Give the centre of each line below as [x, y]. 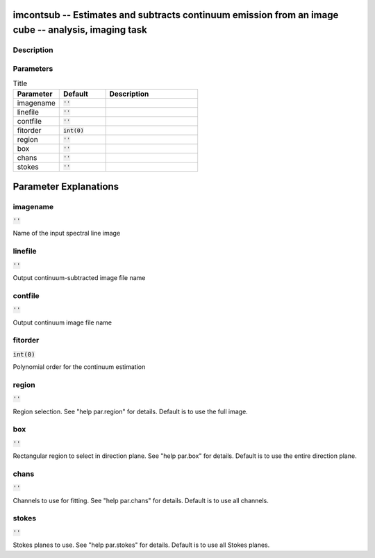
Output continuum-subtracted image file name [79, 277]
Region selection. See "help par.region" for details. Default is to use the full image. [130, 411]
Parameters [33, 68]
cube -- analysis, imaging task [80, 30]
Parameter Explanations [66, 187]
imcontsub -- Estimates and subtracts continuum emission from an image [176, 15]
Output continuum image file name [62, 322]
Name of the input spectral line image [67, 233]
